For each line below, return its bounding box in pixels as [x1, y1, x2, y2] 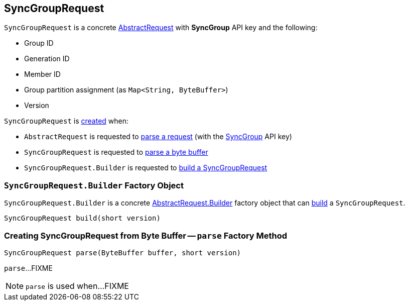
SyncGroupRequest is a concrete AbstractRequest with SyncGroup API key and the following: [4, 23, 318, 32]
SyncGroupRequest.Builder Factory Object [4, 180, 184, 190]
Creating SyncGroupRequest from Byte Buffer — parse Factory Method [4, 230, 288, 241]
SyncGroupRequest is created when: [4, 117, 129, 126]
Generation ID [24, 54, 70, 63]
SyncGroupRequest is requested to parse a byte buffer [24, 148, 208, 157]
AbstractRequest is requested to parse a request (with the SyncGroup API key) [24, 132, 292, 141]
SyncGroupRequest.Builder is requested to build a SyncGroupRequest [24, 163, 267, 172]
